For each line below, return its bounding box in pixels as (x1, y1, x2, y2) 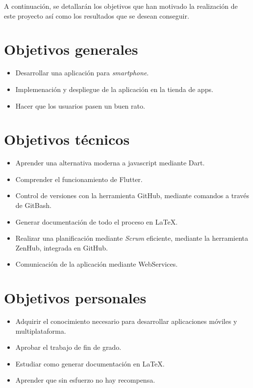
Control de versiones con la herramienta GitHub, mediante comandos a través (15, 190, 249, 201)
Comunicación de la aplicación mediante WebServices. (15, 259, 178, 269)
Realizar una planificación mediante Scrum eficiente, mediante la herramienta (15, 233, 249, 243)
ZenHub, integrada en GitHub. (15, 242, 108, 252)
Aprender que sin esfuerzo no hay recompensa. (15, 375, 155, 385)
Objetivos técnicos (4, 129, 130, 149)
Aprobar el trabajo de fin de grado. (15, 342, 122, 352)
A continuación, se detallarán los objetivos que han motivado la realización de (4, 1, 238, 11)
